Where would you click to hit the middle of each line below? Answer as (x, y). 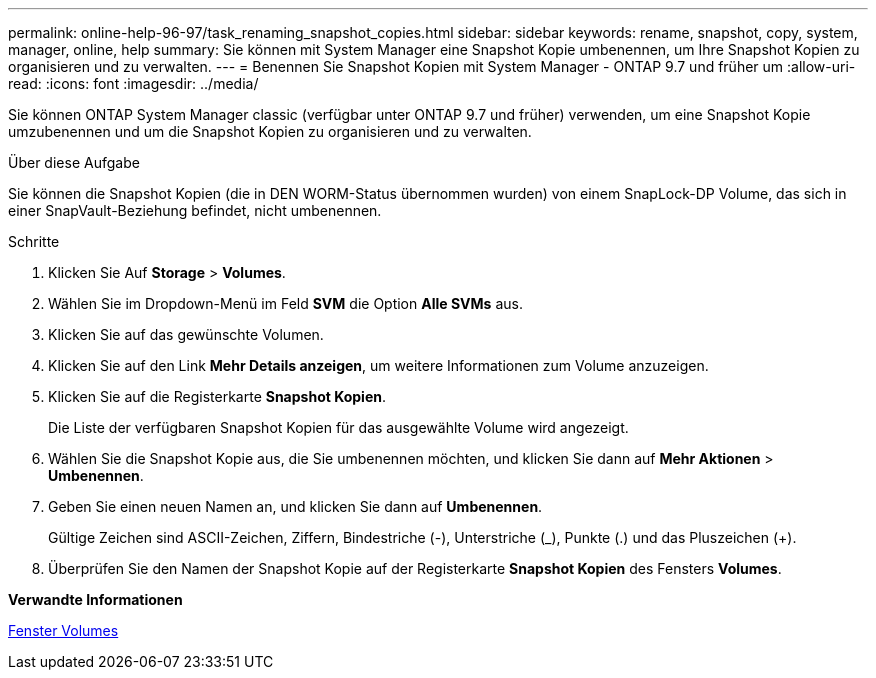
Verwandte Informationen (95, 599)
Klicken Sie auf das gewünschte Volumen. (186, 334)
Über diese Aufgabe (74, 162)
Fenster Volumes (63, 630)
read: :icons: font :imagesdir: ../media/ (133, 83)
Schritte (34, 241)
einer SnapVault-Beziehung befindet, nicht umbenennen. (195, 210)
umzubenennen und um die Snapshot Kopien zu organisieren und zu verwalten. (270, 131)
